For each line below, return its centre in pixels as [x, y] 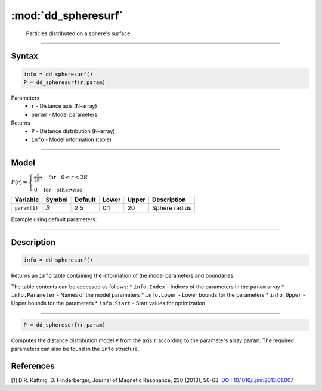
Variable [27, 200]
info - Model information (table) [71, 139]
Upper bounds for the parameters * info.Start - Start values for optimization [108, 303]
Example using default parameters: [54, 219]
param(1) [27, 208]
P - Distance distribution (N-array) [73, 131]
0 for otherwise [58, 190]
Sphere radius [172, 208]
